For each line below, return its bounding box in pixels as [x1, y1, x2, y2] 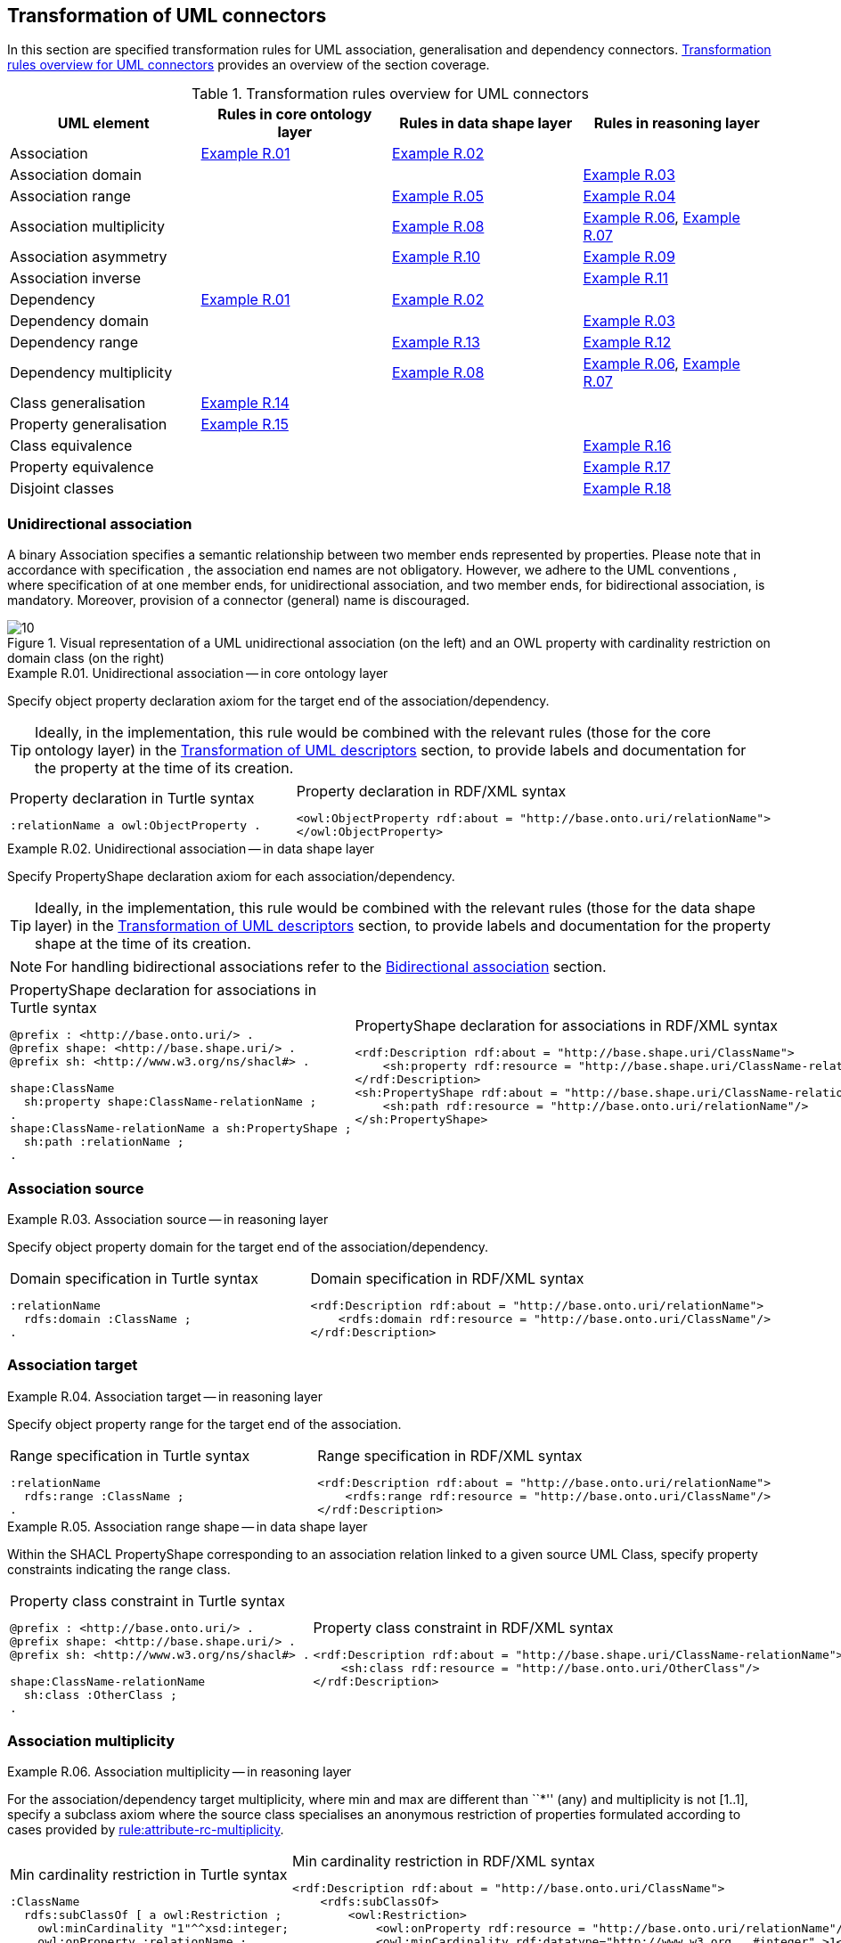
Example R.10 [392, 248, 480, 266]
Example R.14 [200, 394, 290, 412]
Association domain [10, 166, 142, 184]
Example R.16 [583, 437, 672, 455]
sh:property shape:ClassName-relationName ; [23, 1095, 317, 1109]
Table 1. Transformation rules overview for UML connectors [192, 85, 589, 103]
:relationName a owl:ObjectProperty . [10, 818, 261, 832]
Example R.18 [583, 479, 672, 498]
